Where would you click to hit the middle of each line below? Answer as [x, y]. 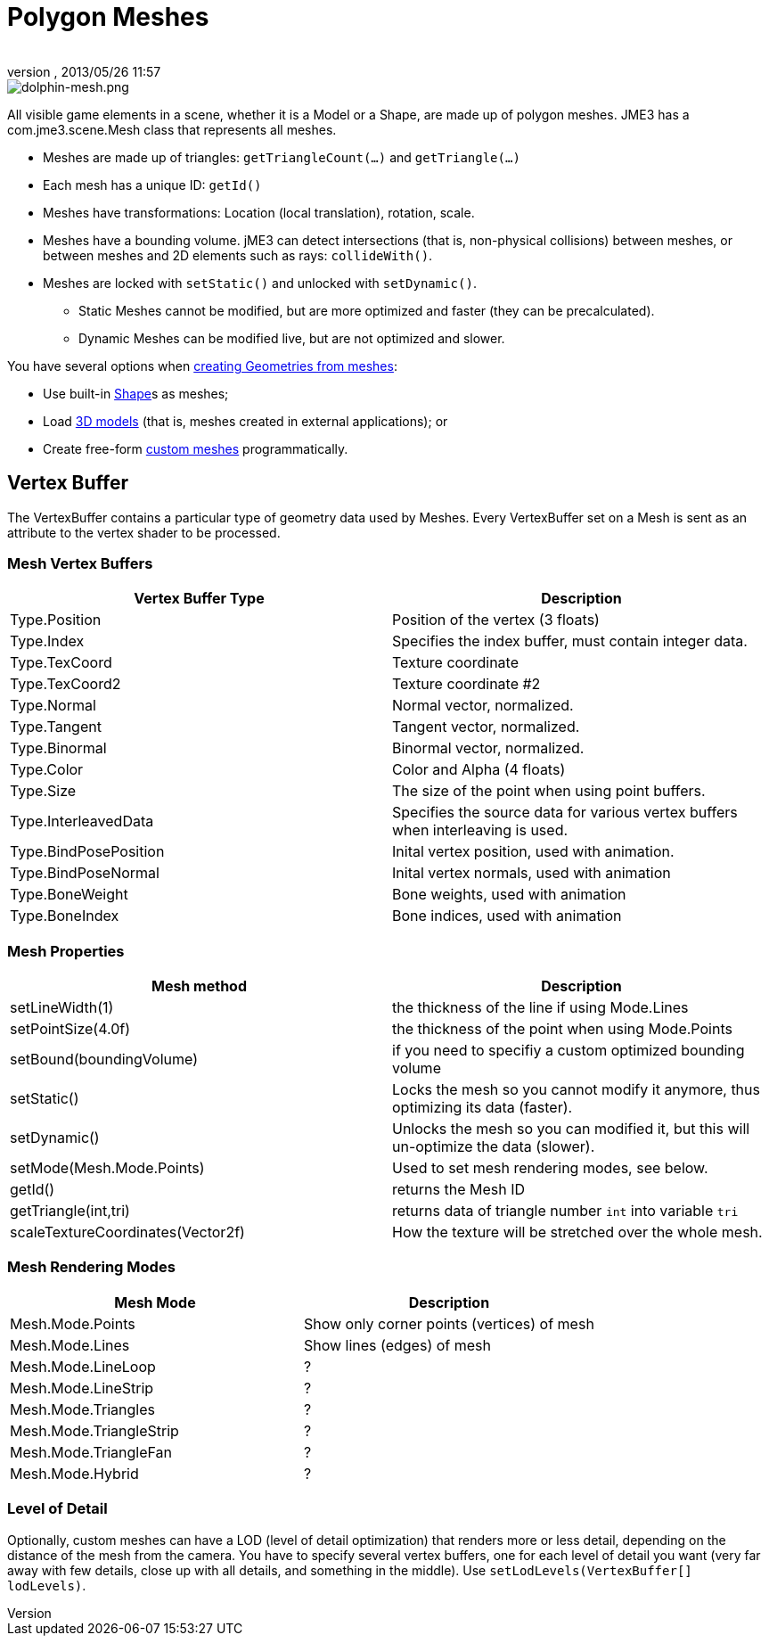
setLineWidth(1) [62, 1008]
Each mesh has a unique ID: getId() [152, 185]
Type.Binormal [58, 748]
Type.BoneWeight [69, 895]
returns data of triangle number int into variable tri [565, 1211]
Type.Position [56, 620]
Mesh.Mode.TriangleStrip [94, 1430]
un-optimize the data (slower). [494, 1147]
